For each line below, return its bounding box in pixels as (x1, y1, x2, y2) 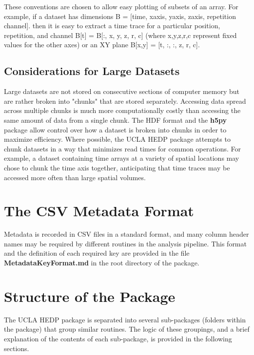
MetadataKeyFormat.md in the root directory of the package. (4, 258, 199, 268)
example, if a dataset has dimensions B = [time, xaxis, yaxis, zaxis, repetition (4, 11, 236, 21)
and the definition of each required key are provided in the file (4, 248, 190, 258)
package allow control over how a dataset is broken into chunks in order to (4, 124, 227, 134)
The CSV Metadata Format (4, 201, 194, 221)
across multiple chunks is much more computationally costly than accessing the (4, 105, 241, 115)
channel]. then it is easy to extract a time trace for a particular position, (4, 20, 220, 31)
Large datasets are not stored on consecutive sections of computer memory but (4, 86, 240, 96)
